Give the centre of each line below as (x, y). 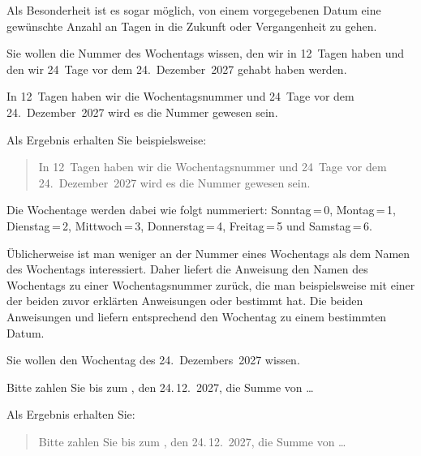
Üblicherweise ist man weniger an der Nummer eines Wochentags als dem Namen (208, 253)
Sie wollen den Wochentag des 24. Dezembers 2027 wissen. (153, 360)
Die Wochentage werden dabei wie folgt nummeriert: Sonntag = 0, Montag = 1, (201, 210)
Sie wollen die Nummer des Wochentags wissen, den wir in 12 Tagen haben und (205, 53)
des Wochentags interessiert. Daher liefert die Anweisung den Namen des (187, 269)
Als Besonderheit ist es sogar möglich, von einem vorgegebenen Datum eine (194, 10)
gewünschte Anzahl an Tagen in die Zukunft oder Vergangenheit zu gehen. (192, 26)
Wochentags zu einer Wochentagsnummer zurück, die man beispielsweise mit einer (211, 284)
